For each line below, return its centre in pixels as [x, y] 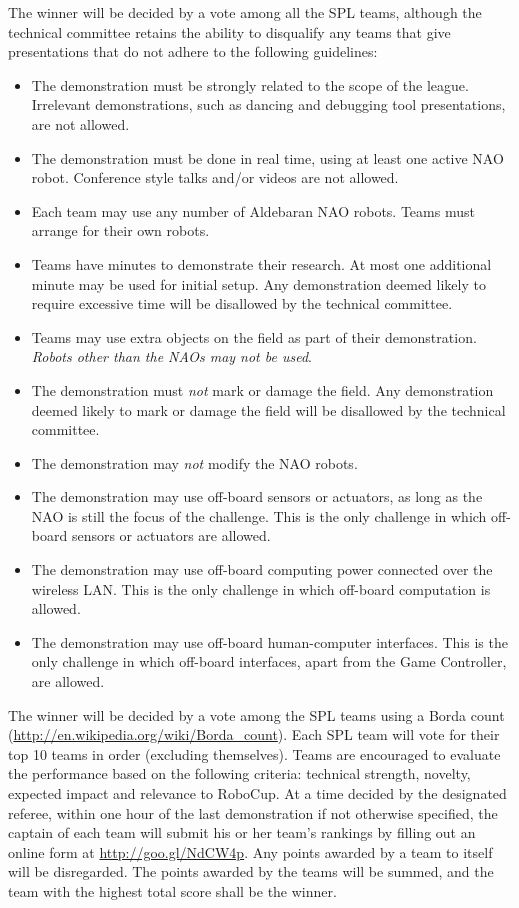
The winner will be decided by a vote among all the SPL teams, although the [245, 12]
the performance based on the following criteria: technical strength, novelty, [239, 773]
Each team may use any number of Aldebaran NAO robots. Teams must [253, 210]
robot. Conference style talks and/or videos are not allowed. [215, 177]
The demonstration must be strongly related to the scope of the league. [250, 84]
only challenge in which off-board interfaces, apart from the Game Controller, [269, 661]
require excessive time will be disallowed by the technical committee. [242, 303]
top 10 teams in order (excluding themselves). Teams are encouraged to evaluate [254, 753]
